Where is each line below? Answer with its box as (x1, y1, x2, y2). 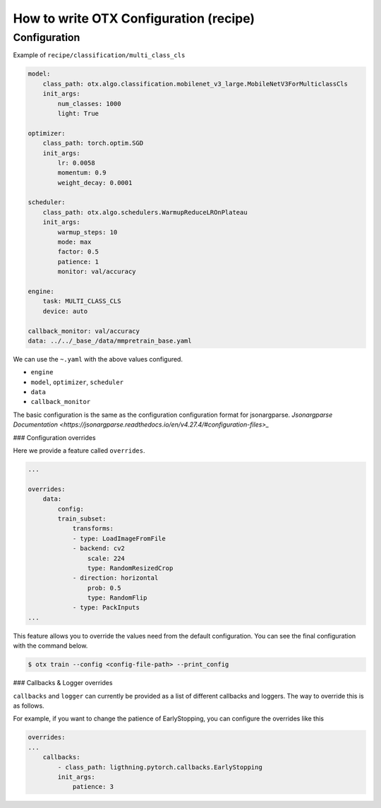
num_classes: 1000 (57, 100, 121, 107)
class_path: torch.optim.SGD (42, 139, 144, 148)
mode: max (57, 238, 92, 246)
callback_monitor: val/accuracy (28, 327, 140, 335)
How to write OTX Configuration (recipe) (13, 11, 255, 26)
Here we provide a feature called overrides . (13, 446, 145, 455)
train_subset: (57, 514, 107, 523)
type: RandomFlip (87, 594, 147, 602)
